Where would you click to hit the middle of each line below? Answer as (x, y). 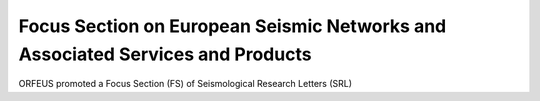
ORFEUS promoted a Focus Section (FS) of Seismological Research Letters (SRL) (185, 84)
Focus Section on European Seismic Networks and (232, 26)
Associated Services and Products (165, 54)
